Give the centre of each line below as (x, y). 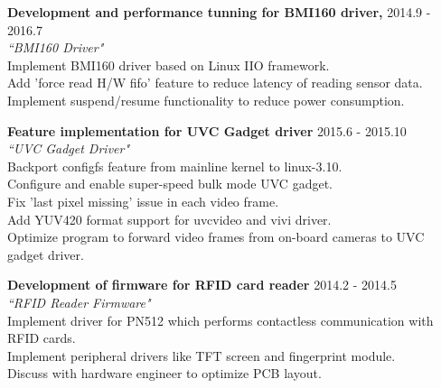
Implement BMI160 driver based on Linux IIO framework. (169, 65)
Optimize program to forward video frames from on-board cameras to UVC (216, 237)
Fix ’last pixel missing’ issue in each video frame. (143, 201)
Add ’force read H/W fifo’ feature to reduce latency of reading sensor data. (215, 83)
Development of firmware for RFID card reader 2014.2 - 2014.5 (202, 285)
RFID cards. (42, 338)
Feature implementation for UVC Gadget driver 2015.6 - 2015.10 (207, 130)
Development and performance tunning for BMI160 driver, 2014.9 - (219, 12)
